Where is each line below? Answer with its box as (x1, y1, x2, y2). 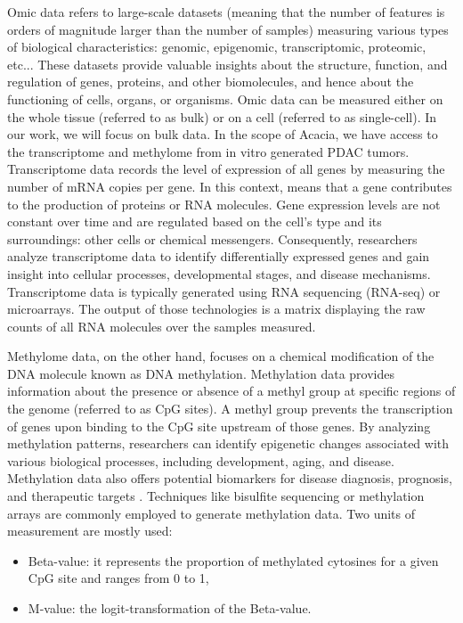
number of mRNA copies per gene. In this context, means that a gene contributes (7, 176, 452, 195)
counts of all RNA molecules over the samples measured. (7, 316, 316, 335)
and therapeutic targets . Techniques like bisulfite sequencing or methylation (7, 487, 425, 505)
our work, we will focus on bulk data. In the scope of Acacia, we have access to (7, 125, 438, 143)
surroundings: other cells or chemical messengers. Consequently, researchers (7, 229, 418, 248)
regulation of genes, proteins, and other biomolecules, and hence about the (7, 72, 414, 91)
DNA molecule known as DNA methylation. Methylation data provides (7, 364, 394, 382)
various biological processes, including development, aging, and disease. (7, 451, 394, 470)
